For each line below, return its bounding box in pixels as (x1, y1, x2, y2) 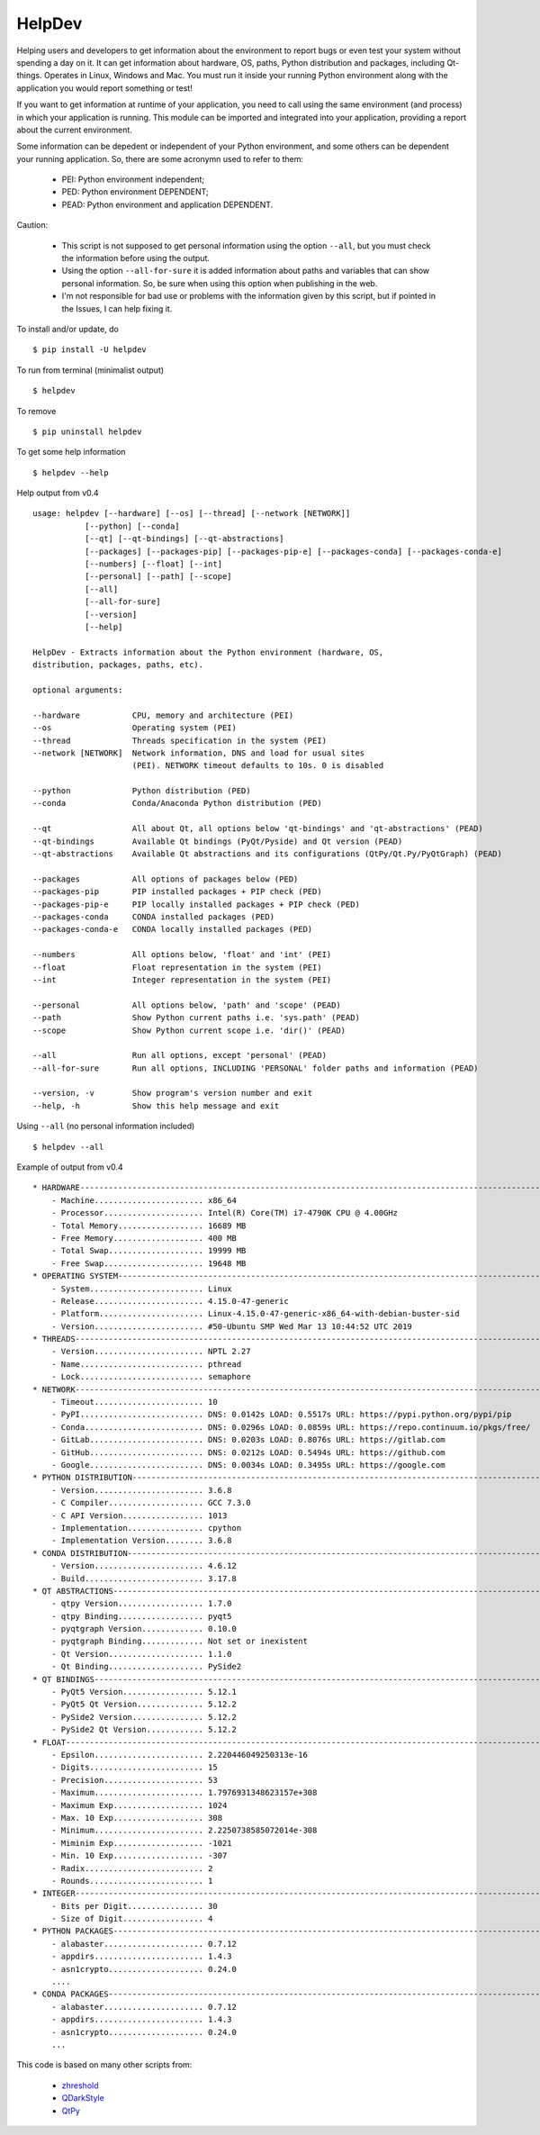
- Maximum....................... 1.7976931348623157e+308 (50, 1787, 318, 1798)
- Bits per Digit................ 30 (50, 1901, 218, 1911)
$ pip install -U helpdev (32, 345, 148, 355)
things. (16, 70, 42, 81)
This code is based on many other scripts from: (16, 2059, 193, 2070)
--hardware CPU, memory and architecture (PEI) (32, 710, 294, 720)
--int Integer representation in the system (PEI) (32, 974, 332, 985)
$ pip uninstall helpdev (32, 426, 142, 437)
